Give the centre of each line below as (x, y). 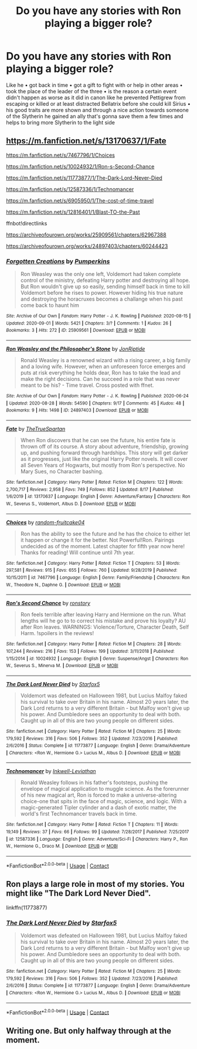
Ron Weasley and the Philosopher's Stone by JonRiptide (76, 349)
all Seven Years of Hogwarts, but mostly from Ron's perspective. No (103, 465)
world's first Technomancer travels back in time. (79, 814)
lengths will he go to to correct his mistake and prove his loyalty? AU (103, 621)
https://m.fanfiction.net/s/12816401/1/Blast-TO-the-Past (73, 212)
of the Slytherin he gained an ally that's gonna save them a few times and (95, 116)
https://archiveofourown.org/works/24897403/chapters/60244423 (87, 246)
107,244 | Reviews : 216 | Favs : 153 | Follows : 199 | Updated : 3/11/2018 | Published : (90, 651)
